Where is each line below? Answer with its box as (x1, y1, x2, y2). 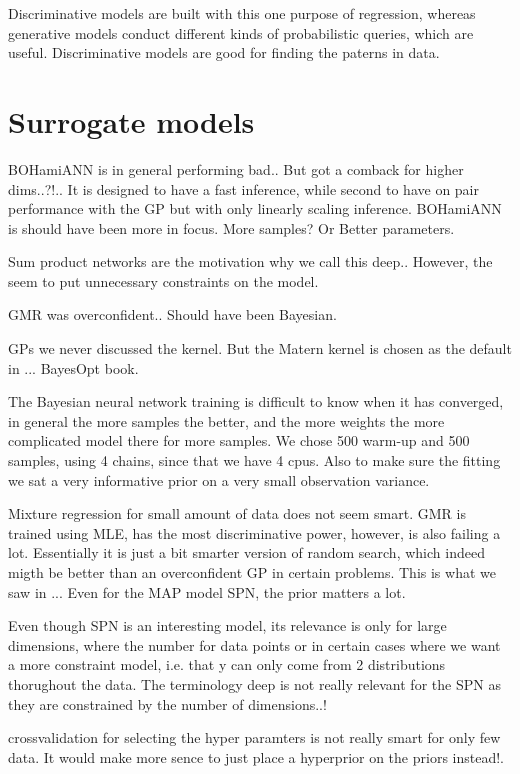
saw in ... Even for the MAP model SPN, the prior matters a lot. (8, 581, 406, 602)
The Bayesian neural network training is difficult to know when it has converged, (8, 391, 504, 412)
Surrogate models (8, 100, 255, 141)
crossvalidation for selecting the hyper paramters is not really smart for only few (8, 727, 501, 748)
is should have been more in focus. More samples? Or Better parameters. (8, 217, 455, 238)
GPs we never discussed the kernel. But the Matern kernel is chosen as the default (8, 338, 512, 359)
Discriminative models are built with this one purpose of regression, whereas (8, 3, 476, 23)
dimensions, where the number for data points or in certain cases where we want (8, 634, 501, 655)
